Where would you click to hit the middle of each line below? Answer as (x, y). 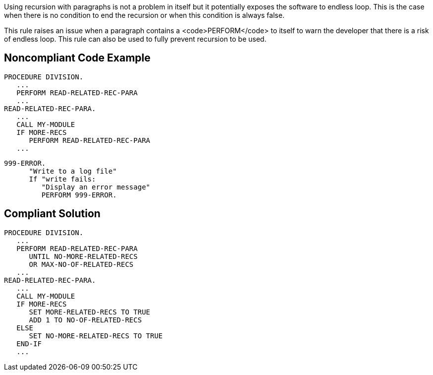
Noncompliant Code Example (77, 58)
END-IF (29, 344)
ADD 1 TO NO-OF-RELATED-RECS (85, 320)
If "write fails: (62, 179)
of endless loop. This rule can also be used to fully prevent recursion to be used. (135, 39)
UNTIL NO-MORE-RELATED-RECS (83, 256)
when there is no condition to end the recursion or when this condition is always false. (144, 15)
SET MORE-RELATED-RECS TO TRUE (90, 312)
